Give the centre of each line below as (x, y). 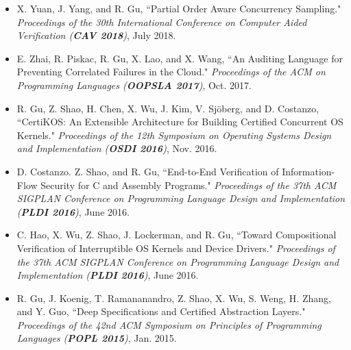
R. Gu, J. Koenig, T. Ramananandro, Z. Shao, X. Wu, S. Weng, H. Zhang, (174, 298)
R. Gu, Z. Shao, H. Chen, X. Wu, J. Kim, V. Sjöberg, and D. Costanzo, (168, 108)
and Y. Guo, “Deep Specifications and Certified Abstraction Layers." (161, 311)
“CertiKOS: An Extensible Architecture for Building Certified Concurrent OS (180, 122)
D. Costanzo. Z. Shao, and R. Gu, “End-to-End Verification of (148, 171)
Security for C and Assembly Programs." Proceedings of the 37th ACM (189, 185)
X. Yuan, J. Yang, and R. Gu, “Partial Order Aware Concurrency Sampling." (179, 8)
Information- (308, 171)
